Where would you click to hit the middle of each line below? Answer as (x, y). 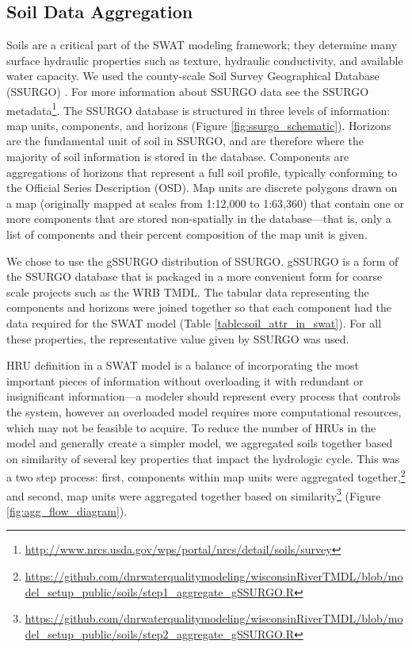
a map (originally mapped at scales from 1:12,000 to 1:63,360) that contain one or (205, 203)
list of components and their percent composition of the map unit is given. (187, 234)
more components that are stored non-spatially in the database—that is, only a (199, 219)
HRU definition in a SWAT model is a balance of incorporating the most (183, 365)
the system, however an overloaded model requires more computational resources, (204, 411)
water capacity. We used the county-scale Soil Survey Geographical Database (193, 76)
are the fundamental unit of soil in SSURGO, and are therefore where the (185, 141)
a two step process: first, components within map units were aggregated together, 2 (206, 475)
